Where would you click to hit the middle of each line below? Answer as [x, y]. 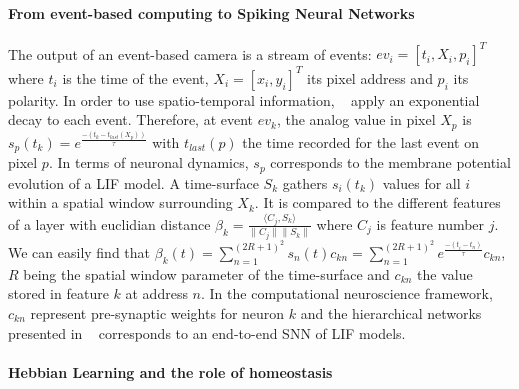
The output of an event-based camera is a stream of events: [190, 53]
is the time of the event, [135, 77]
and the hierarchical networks [391, 312]
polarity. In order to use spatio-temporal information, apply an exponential [244, 99]
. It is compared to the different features [377, 202]
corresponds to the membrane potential [390, 162]
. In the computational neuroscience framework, [347, 293]
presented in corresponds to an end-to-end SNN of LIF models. [207, 332]
